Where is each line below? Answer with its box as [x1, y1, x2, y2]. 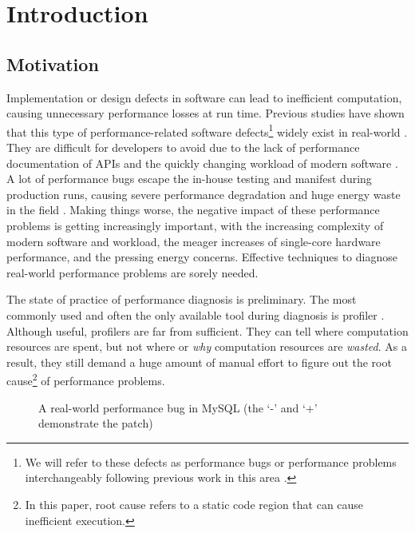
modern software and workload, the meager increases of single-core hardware [6, 233, 381, 249]
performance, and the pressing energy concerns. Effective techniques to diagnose [6, 249, 397, 265]
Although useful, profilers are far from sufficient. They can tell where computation [6, 322, 409, 339]
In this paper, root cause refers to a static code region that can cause [25, 495, 364, 512]
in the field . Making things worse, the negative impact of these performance [6, 201, 380, 218]
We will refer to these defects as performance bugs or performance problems [25, 453, 397, 470]
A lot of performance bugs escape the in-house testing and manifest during [6, 170, 372, 187]
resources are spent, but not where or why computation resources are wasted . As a [6, 338, 407, 355]
